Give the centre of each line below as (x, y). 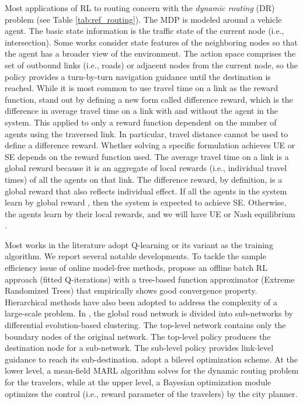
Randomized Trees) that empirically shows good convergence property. (131, 290)
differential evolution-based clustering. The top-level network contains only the (145, 325)
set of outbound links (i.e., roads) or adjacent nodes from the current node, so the (151, 65)
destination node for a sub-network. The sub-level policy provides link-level (139, 348)
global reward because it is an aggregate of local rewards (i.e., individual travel (146, 168)
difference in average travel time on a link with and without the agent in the (141, 111)
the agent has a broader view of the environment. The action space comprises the (150, 53)
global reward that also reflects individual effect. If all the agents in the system (146, 191)
